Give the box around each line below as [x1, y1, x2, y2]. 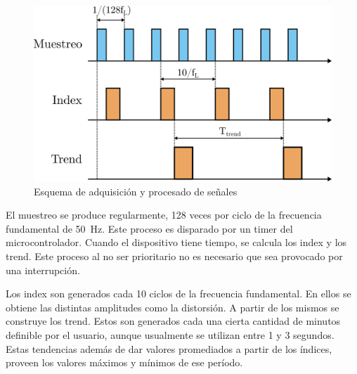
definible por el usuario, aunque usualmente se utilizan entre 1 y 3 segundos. [6, 328, 335, 342]
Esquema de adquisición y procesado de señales [34, 183, 238, 198]
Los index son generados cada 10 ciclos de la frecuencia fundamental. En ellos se [6, 286, 351, 301]
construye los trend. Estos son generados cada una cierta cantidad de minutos [6, 314, 341, 328]
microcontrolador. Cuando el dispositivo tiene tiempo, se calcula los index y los [6, 235, 347, 250]
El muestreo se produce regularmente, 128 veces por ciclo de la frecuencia [6, 207, 322, 222]
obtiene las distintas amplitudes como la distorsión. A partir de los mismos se [6, 299, 339, 314]
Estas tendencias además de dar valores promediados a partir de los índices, [6, 341, 332, 356]
